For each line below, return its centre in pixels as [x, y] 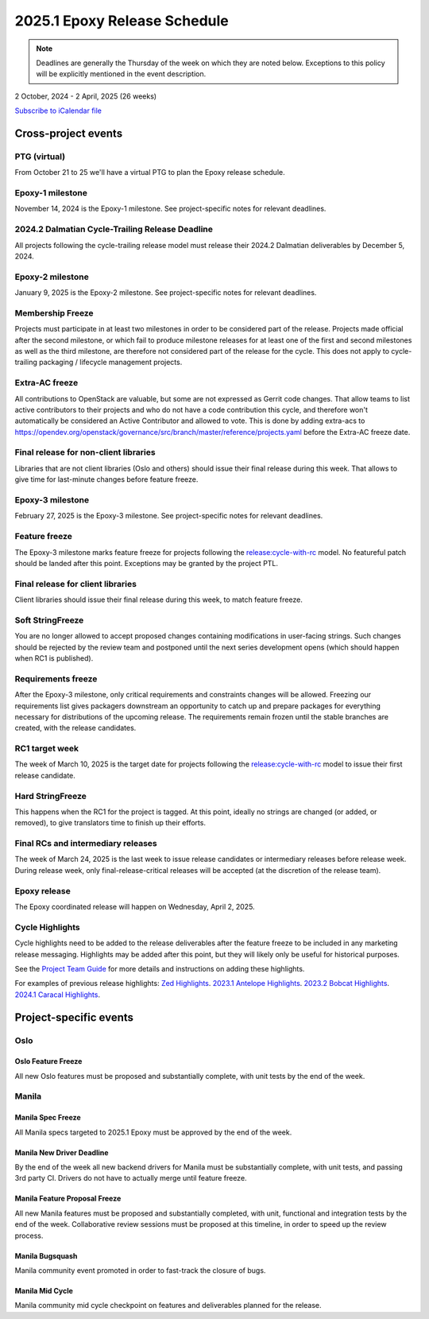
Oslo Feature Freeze [48, 1061]
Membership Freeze [54, 312]
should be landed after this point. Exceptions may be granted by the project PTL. [146, 563]
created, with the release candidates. [75, 728]
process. [29, 1236]
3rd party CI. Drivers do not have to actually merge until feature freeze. [131, 1178]
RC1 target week [47, 749]
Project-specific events [74, 1017]
